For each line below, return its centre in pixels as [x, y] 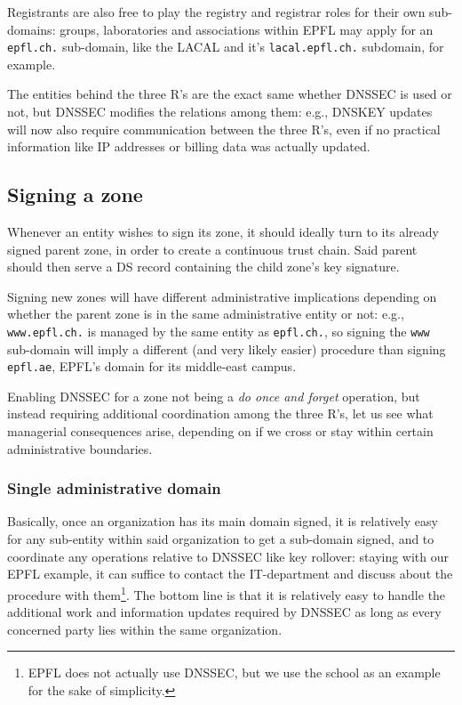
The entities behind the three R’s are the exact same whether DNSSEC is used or [230, 94]
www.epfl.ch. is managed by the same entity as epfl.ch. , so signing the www [219, 331]
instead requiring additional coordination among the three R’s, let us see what [220, 413]
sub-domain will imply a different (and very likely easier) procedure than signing [227, 348]
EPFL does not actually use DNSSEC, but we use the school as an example [234, 673]
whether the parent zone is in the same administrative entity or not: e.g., [206, 314]
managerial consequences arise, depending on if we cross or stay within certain [220, 431]
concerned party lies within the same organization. [145, 629]
